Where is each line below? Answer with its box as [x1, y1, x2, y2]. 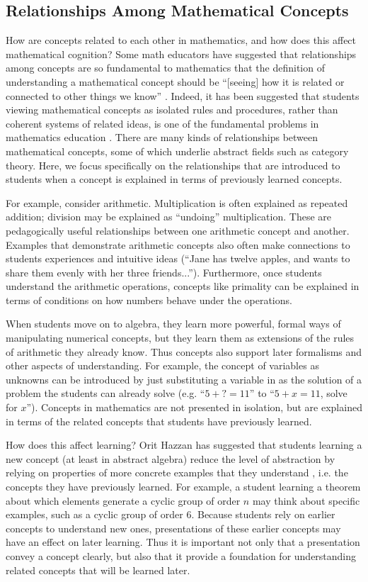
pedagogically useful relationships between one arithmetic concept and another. [6, 223, 350, 237]
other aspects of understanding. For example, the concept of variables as [6, 358, 319, 373]
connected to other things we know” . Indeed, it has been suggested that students [6, 88, 360, 103]
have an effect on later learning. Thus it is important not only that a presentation [6, 535, 360, 549]
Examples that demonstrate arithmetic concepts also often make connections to [6, 237, 350, 252]
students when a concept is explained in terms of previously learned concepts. [6, 172, 343, 186]
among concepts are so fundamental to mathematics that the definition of [6, 60, 325, 75]
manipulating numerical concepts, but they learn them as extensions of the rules [6, 330, 355, 345]
